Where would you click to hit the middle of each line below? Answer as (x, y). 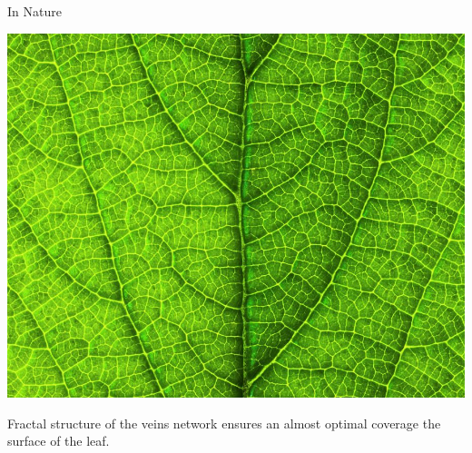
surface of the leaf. (59, 441)
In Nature (34, 11)
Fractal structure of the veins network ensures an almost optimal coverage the (224, 423)
